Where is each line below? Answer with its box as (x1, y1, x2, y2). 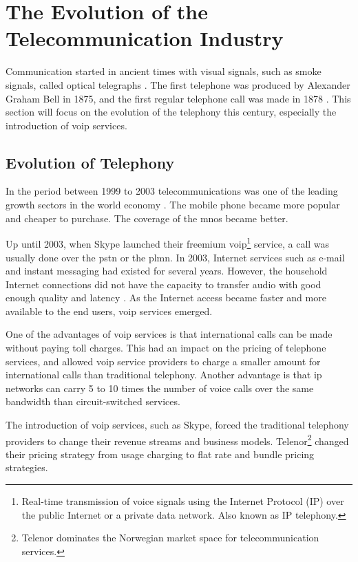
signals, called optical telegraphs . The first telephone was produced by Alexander (6, 77, 350, 91)
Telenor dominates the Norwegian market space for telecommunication (21, 530, 319, 545)
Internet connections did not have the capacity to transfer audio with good (6, 277, 322, 291)
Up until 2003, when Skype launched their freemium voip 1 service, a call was (6, 235, 330, 250)
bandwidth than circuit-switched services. (6, 394, 180, 409)
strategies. (6, 460, 48, 475)
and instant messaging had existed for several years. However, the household (6, 263, 328, 278)
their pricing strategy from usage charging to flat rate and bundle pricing (6, 446, 315, 461)
